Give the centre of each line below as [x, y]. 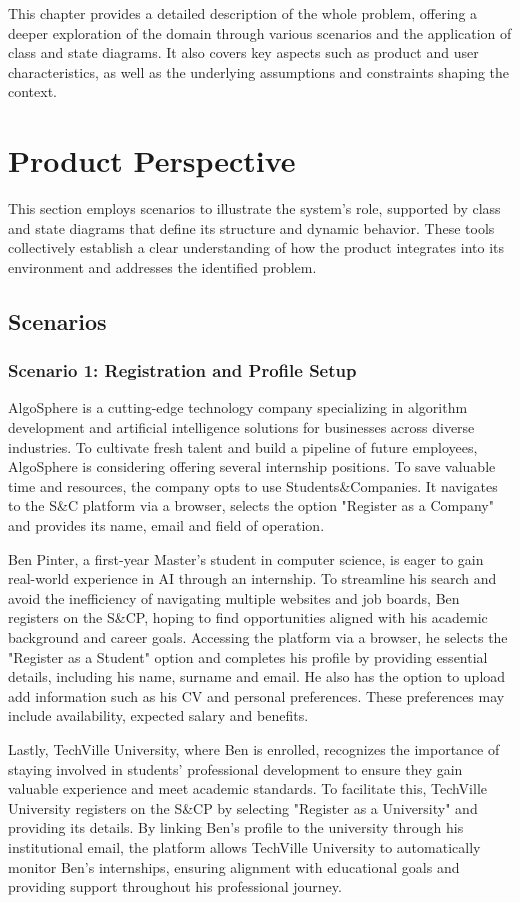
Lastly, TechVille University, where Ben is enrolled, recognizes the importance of [254, 748]
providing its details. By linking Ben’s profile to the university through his [236, 827]
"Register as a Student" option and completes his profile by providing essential [248, 656]
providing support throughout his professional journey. [175, 886]
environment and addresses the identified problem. [162, 266]
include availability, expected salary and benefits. [158, 715]
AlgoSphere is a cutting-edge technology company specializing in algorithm [238, 407]
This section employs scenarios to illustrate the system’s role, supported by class [254, 208]
